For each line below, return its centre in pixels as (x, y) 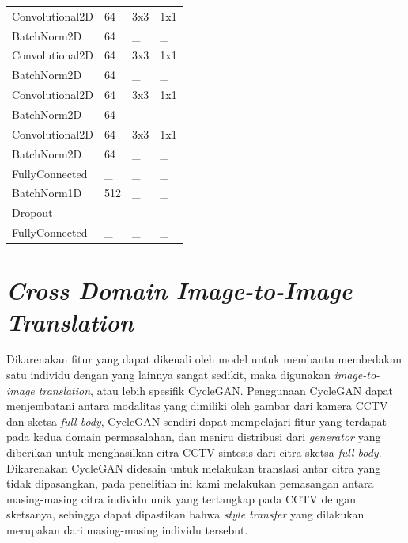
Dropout (32, 213)
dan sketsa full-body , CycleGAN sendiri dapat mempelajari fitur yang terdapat (197, 421)
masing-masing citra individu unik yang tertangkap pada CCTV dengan (181, 498)
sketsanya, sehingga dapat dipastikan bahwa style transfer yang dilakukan (185, 514)
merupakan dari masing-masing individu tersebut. (127, 529)
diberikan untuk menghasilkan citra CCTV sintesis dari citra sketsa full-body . (194, 452)
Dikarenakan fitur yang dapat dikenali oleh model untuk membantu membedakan (204, 359)
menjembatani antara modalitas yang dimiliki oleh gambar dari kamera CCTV (197, 406)
